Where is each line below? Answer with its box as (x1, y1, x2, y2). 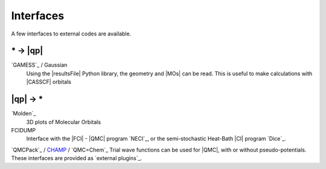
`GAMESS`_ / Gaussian (11, 61, 68, 69)
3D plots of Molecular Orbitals (26, 118, 101, 126)
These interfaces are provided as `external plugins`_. (11, 155, 142, 162)
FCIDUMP (11, 126, 36, 134)
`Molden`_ (11, 110, 36, 117)
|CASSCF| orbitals (26, 78, 72, 85)
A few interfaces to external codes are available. (11, 30, 132, 37)
